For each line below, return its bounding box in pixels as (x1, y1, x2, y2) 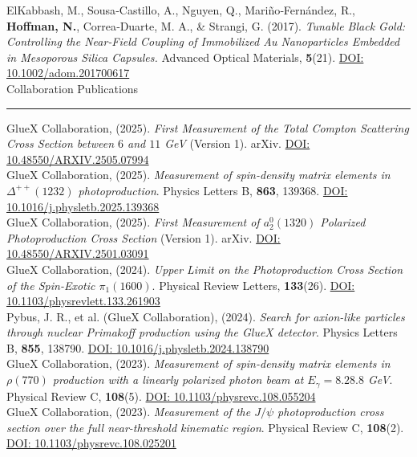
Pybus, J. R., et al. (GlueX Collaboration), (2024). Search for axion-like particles (6, 308, 405, 324)
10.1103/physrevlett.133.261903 (6, 292, 160, 309)
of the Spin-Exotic (6, 276, 95, 293)
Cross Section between (6, 135, 114, 152)
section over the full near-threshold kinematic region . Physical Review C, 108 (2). (6, 418, 404, 435)
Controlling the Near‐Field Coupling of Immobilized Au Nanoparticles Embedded (6, 33, 400, 50)
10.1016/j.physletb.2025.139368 (6, 198, 160, 214)
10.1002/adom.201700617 (6, 64, 130, 81)
